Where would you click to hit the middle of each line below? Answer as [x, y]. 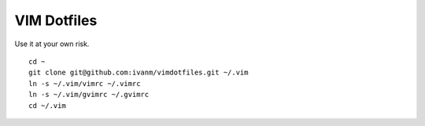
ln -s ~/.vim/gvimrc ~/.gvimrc [89, 95]
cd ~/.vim [47, 105]
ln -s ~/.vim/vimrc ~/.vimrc [85, 83]
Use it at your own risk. [52, 44]
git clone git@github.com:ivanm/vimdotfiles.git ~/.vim [139, 73]
